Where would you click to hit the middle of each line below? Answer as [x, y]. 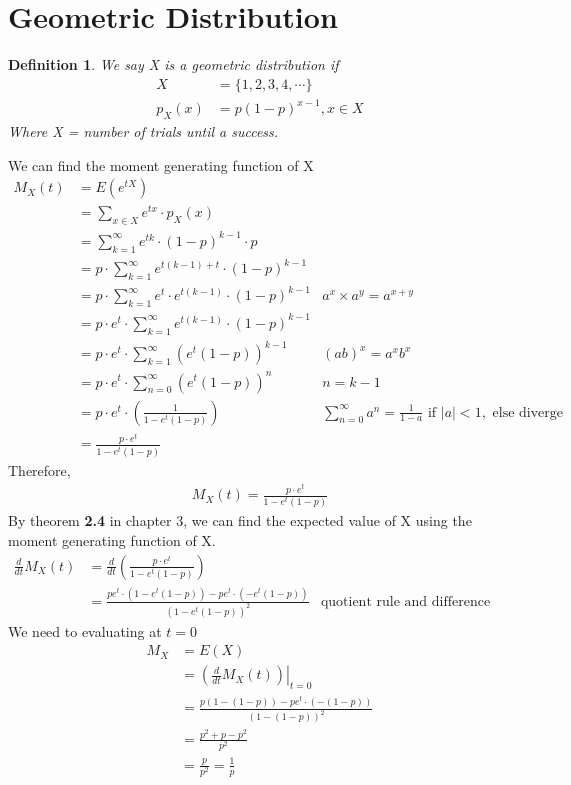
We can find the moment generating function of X [161, 164]
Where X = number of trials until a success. [143, 131]
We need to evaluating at [85, 630]
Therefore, [39, 469]
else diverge [528, 412]
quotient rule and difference [405, 601]
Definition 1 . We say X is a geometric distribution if [173, 64]
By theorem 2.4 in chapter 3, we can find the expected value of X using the [240, 520]
